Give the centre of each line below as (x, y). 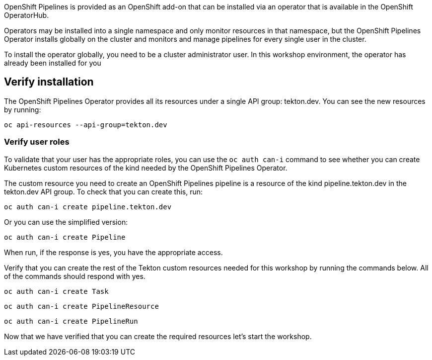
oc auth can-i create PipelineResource (81, 306)
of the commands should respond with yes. (75, 276)
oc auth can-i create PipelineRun (71, 321)
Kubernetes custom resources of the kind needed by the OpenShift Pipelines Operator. (146, 168)
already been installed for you (53, 63)
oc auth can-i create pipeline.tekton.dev (88, 207)
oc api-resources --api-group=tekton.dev (86, 125)
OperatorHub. (27, 15)
